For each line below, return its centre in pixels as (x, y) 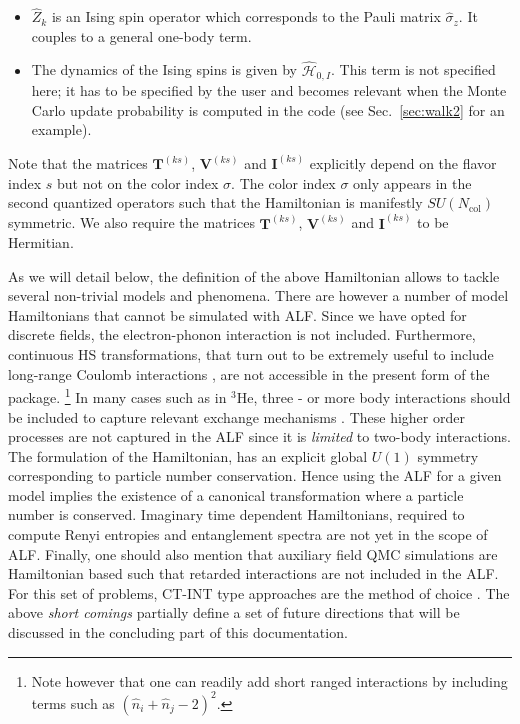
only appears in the (412, 182)
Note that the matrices (78, 163)
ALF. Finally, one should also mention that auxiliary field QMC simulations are (253, 553)
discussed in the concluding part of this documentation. (178, 632)
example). (61, 129)
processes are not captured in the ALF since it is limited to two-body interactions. (259, 436)
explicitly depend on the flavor (403, 163)
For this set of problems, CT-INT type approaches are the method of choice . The (259, 592)
